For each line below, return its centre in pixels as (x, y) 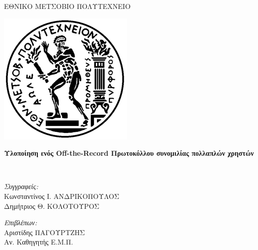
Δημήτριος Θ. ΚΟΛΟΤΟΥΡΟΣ (52, 206)
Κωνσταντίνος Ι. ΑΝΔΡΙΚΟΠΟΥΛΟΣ (62, 196)
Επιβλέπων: (21, 222)
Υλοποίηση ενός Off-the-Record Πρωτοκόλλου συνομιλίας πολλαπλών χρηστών (129, 153)
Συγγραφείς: (21, 186)
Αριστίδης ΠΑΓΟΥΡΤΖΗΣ (44, 232)
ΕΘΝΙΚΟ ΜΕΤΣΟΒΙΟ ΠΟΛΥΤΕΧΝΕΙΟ (67, 6)
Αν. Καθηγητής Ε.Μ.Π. (39, 242)
